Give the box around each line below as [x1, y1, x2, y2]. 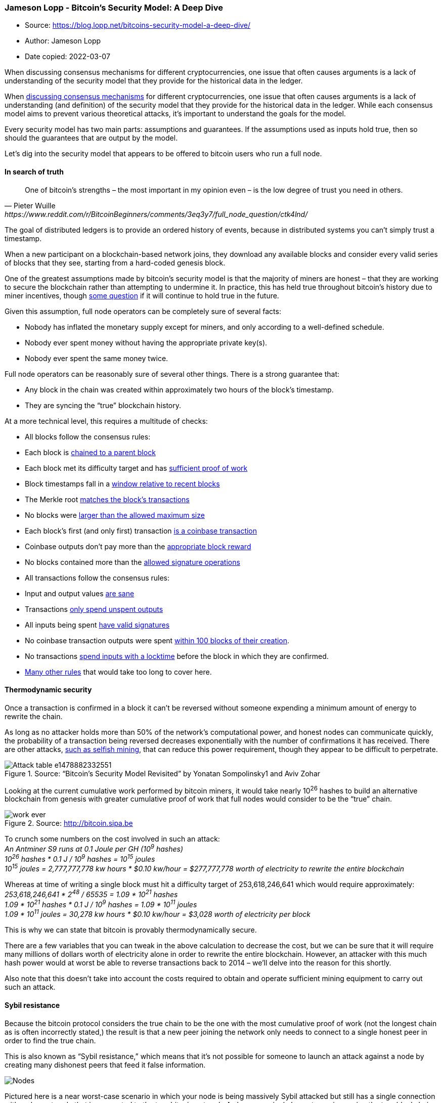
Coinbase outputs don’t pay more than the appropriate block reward [25, 542, 251, 551]
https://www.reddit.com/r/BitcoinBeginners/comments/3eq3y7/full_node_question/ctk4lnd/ [5, 209, 308, 218]
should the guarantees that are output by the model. [5, 134, 178, 143]
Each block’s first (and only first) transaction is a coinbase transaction [25, 526, 257, 535]
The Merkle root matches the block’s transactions [25, 495, 190, 504]
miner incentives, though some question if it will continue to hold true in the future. [5, 291, 279, 300]
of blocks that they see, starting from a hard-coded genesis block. [5, 258, 226, 267]
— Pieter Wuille [5, 201, 56, 210]
